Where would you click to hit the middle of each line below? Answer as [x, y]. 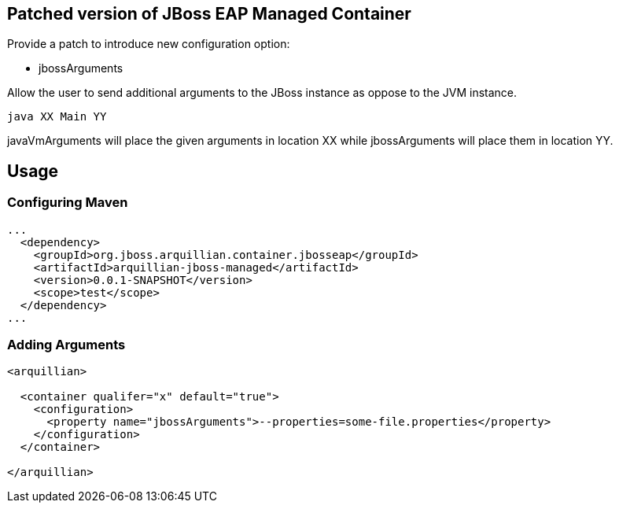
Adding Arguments [66, 345]
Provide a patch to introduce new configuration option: [149, 44]
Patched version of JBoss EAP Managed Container [209, 14]
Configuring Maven [68, 203]
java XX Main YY [57, 117]
